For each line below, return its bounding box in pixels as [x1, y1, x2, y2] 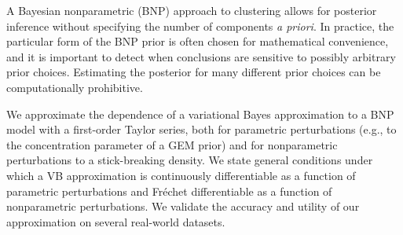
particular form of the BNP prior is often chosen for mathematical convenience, [6, 33, 389, 50]
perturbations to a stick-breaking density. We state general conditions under [6, 152, 373, 168]
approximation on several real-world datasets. [6, 213, 225, 229]
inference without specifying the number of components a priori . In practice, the [6, 17, 394, 34]
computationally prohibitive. [6, 79, 143, 95]
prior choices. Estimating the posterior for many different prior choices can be [6, 64, 381, 80]
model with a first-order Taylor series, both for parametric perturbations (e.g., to [6, 121, 397, 138]
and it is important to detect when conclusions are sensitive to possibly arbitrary [6, 48, 396, 64]
